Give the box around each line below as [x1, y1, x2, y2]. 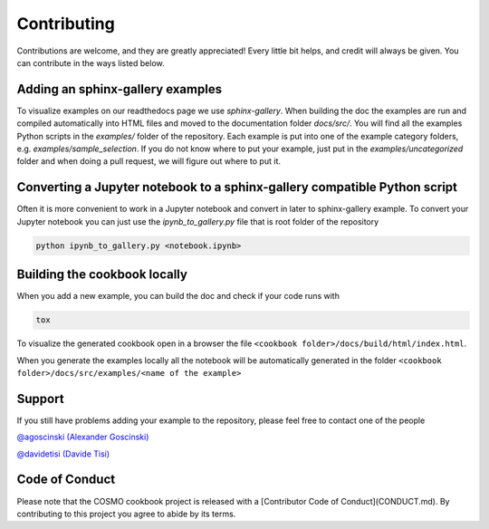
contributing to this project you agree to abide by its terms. [16, 508, 236, 519]
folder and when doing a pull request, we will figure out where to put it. [16, 156, 281, 167]
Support [16, 390, 64, 407]
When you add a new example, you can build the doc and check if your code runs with [16, 291, 340, 302]
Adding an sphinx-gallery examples [16, 82, 222, 97]
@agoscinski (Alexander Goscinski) [16, 431, 149, 443]
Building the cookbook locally [16, 267, 187, 283]
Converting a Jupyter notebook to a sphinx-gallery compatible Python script [16, 179, 457, 195]
